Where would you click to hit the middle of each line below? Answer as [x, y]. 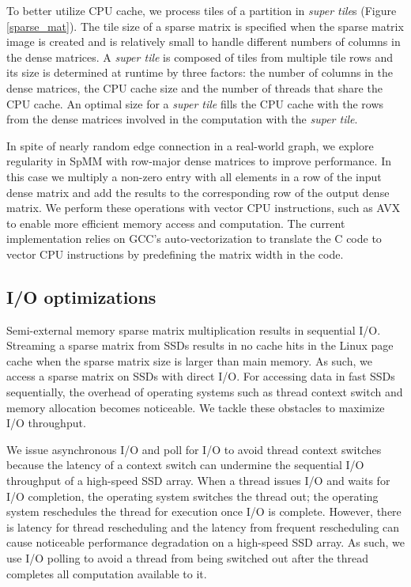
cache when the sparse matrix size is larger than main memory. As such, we [189, 360]
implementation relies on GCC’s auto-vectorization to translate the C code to [194, 239]
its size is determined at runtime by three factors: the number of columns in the [200, 72]
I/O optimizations [81, 296]
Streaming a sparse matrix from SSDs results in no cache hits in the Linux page [200, 345]
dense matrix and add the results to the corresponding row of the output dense [198, 192]
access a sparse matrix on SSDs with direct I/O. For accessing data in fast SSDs [201, 376]
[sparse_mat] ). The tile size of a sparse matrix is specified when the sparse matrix [205, 26]
